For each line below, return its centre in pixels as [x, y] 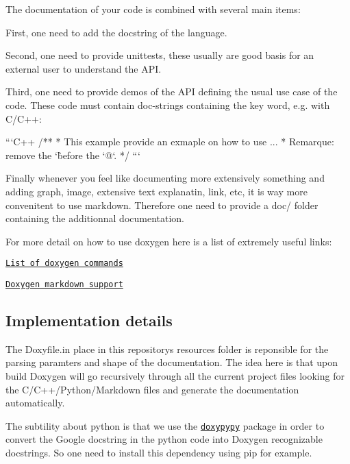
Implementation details [89, 320]
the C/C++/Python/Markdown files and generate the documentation [152, 389]
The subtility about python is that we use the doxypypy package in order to [165, 425]
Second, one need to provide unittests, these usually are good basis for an [160, 55]
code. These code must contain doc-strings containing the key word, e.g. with [168, 105]
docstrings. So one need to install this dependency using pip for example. [159, 453]
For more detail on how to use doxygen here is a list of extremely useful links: [169, 241]
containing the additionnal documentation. [95, 218]
